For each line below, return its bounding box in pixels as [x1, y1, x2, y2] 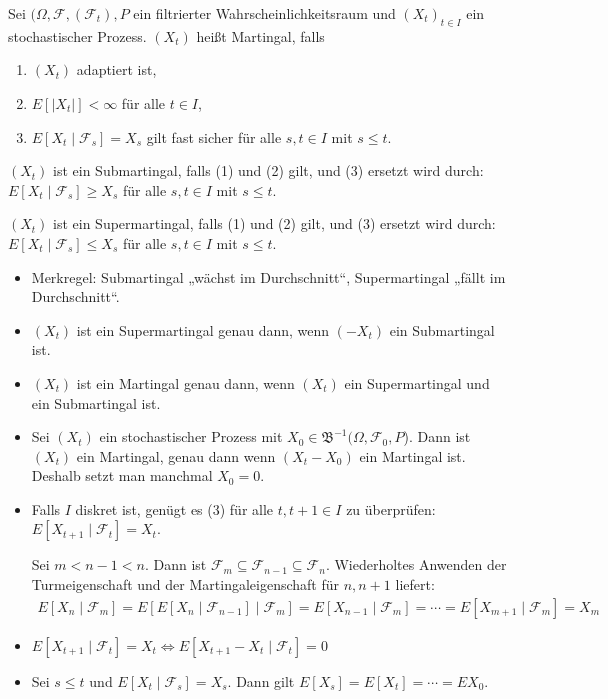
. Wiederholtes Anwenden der [325, 554, 507, 575]
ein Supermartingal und [344, 372, 490, 393]
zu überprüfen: [346, 498, 436, 519]
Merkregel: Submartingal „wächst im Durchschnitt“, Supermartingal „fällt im [31, 266, 506, 287]
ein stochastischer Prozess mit [99, 426, 283, 447]
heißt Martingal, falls [196, 25, 325, 46]
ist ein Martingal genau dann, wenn [76, 372, 295, 393]
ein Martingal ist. [359, 445, 466, 466]
